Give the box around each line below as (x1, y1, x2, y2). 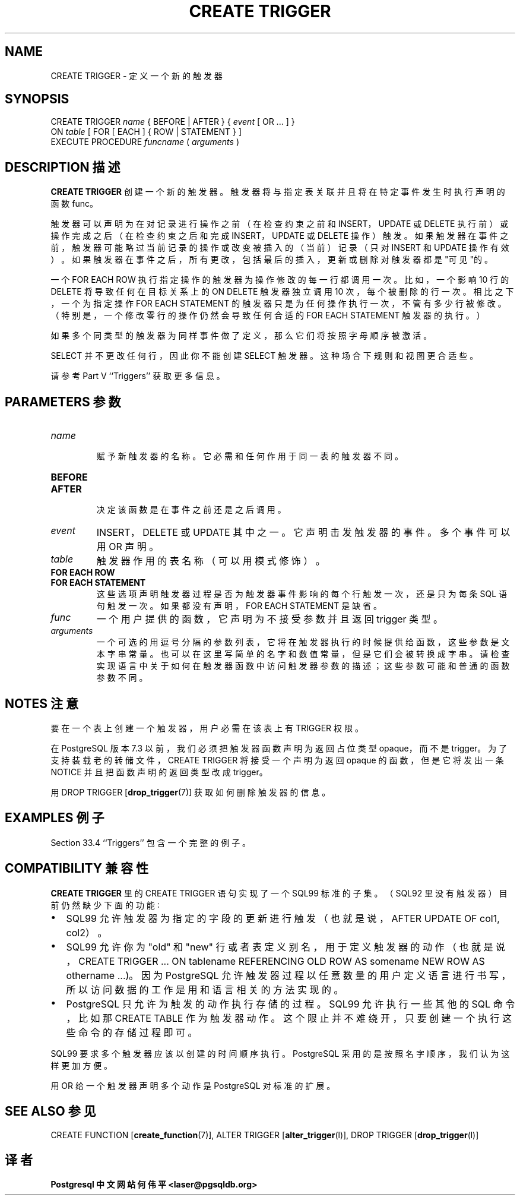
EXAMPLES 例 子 (5, 810, 104, 826)
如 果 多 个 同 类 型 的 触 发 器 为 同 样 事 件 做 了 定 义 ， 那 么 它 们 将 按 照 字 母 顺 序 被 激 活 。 (50, 330, 432, 341)
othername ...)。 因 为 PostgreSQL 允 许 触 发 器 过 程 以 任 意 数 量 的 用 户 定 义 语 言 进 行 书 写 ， (66, 969, 511, 981)
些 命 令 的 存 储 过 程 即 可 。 (66, 1026, 198, 1038)
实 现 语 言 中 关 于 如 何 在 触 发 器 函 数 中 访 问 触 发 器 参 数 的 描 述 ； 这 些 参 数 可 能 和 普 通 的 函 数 (96, 661, 510, 671)
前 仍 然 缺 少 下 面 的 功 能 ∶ (50, 899, 160, 910)
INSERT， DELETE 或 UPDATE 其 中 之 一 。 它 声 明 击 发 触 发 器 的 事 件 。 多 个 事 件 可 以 (96, 526, 511, 539)
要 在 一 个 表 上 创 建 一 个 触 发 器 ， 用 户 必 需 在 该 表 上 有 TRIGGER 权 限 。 (50, 722, 363, 733)
